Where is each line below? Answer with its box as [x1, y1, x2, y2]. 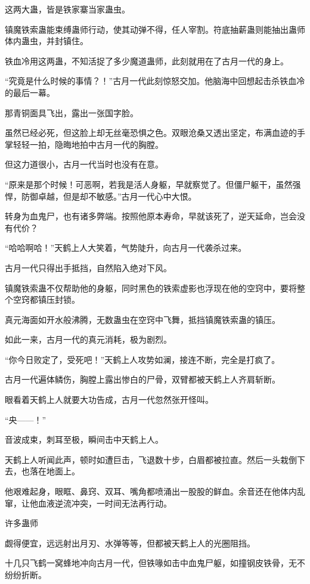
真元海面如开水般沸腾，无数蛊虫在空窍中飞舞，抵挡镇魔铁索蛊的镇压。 [5, 313, 280, 325]
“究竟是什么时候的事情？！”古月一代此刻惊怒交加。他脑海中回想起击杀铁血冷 [5, 74, 305, 87]
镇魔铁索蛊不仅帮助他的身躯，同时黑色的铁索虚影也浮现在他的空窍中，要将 [5, 281, 297, 294]
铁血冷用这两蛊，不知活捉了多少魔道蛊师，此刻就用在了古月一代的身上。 [5, 54, 289, 67]
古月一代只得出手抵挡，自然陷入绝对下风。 [5, 261, 172, 274]
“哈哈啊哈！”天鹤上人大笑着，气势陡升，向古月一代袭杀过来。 [5, 241, 247, 254]
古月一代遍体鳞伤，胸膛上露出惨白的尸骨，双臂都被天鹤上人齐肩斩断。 [5, 373, 280, 386]
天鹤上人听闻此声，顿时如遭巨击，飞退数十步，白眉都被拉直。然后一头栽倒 [5, 453, 297, 465]
